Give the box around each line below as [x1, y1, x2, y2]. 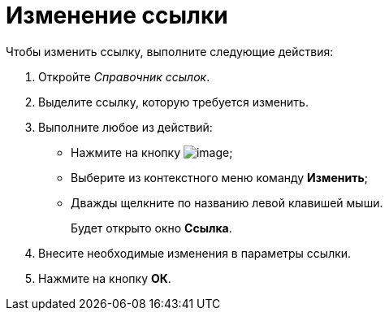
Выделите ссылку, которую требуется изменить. [38, 94, 309, 109]
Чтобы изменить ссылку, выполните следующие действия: [6, 44, 334, 59]
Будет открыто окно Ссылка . [71, 220, 232, 235]
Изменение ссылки [6, 2, 228, 29]
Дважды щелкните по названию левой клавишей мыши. [71, 195, 383, 210]
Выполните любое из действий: [38, 119, 213, 134]
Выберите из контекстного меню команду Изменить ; [71, 170, 368, 185]
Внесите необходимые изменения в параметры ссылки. [38, 245, 352, 260]
